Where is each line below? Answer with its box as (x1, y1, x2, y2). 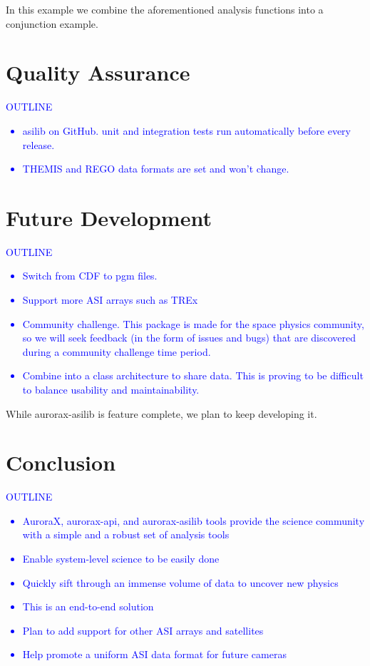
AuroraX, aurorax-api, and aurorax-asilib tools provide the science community (22, 513, 365, 528)
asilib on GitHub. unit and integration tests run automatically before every (22, 123, 351, 138)
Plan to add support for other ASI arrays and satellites (22, 623, 264, 637)
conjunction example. (6, 16, 98, 31)
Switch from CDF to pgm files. (22, 268, 158, 283)
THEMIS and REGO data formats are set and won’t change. (22, 161, 289, 176)
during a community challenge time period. (22, 344, 211, 359)
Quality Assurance (6, 58, 190, 87)
